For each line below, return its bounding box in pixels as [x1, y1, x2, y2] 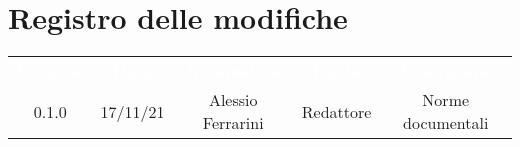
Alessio [208, 88, 258, 112]
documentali [403, 111, 489, 135]
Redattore [301, 99, 372, 123]
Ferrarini [202, 111, 264, 135]
